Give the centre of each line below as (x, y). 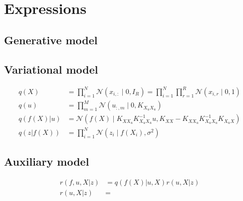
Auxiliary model (47, 161)
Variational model (51, 69)
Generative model (51, 40)
